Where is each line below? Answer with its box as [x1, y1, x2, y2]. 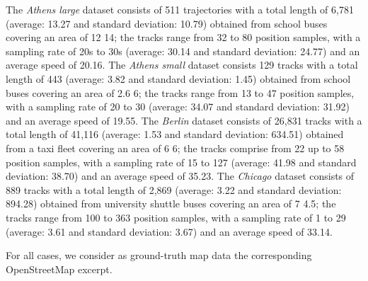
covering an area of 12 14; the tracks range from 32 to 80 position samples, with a [6, 30, 361, 45]
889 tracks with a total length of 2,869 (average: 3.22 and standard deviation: [6, 182, 342, 197]
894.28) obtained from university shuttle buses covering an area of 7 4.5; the [6, 196, 336, 211]
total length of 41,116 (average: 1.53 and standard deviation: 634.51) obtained [6, 127, 344, 142]
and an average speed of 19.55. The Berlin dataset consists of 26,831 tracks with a [6, 113, 362, 127]
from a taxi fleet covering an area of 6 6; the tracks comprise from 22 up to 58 [6, 140, 345, 155]
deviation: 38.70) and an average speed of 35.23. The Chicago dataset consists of [6, 168, 355, 183]
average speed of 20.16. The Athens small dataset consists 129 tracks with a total [6, 57, 358, 72]
